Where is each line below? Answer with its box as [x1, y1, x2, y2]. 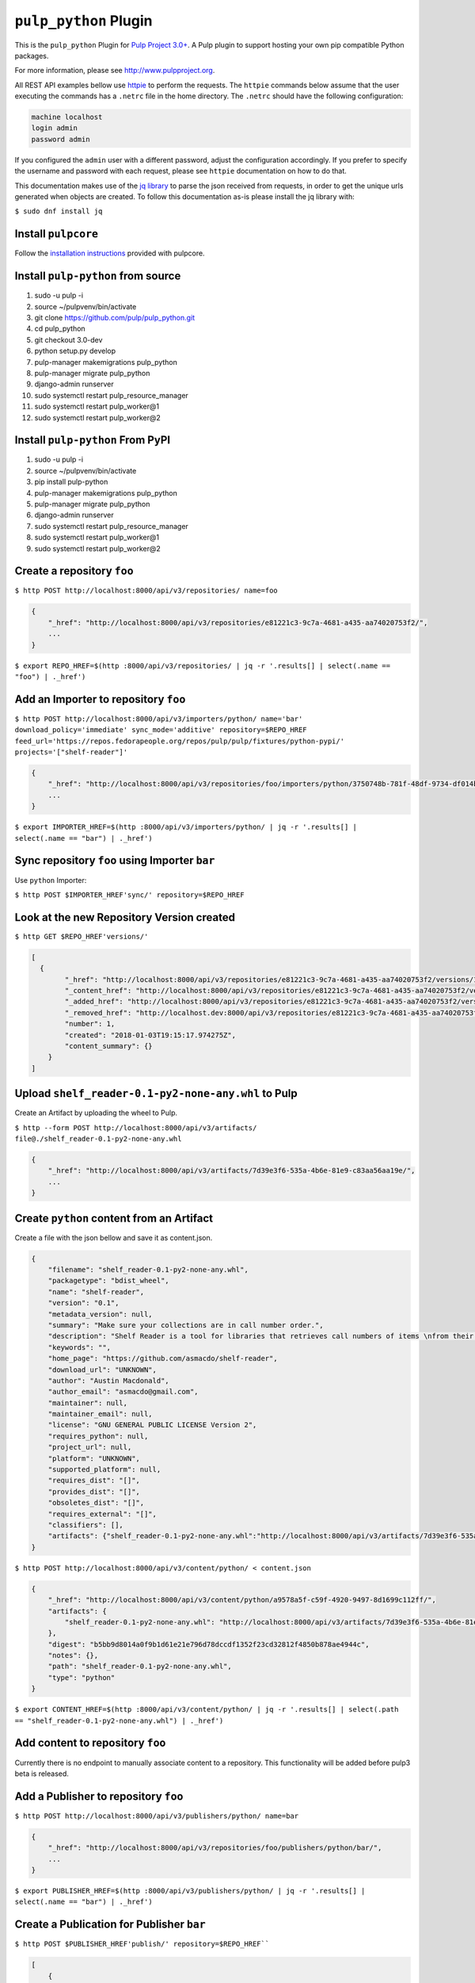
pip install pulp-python [34, 477, 108, 487]
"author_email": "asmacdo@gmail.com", [47, 1387, 199, 1396]
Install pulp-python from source [14, 270, 181, 283]
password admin [31, 135, 90, 144]
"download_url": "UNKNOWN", [47, 1365, 158, 1374]
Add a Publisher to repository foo [14, 1789, 184, 1803]
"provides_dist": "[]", [47, 1487, 140, 1496]
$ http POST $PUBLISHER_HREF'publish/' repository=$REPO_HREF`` [14, 1939, 270, 1949]
